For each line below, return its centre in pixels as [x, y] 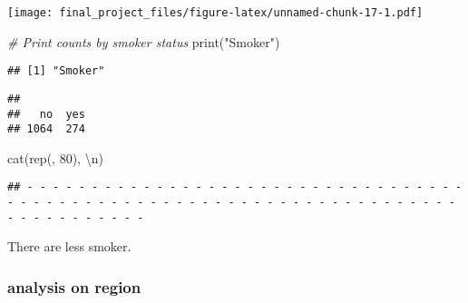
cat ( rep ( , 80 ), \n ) [55, 157]
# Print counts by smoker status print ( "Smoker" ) [144, 41]
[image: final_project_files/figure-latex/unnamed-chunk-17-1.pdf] [215, 13]
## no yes [46, 114]
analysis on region [74, 286]
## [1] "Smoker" [56, 71]
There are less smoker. [69, 246]
